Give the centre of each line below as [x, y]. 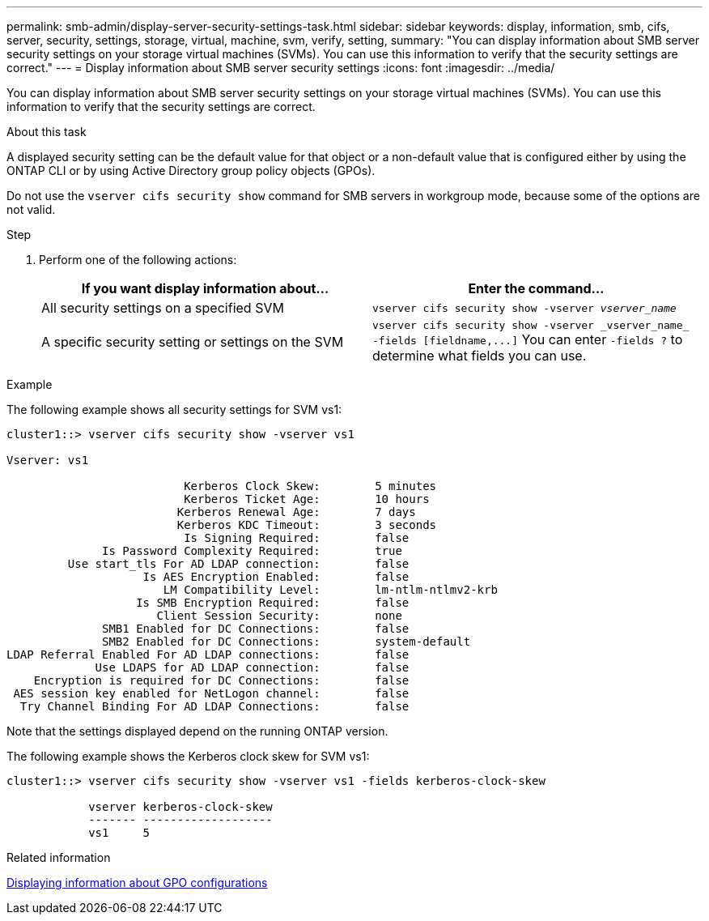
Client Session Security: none [279, 616]
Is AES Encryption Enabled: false [276, 577]
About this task [47, 132]
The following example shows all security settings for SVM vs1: [174, 409]
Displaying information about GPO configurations [137, 883]
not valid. [31, 209]
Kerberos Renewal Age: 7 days [296, 512]
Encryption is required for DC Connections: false [221, 680]
